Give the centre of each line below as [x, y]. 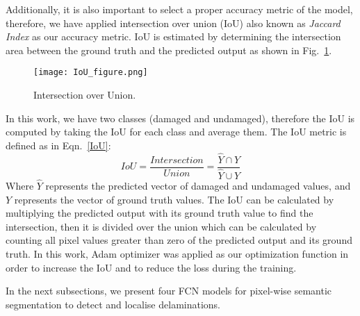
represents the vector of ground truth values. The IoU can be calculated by [174, 199]
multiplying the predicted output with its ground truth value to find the [159, 213]
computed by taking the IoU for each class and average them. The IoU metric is [176, 132]
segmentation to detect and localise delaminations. [113, 304]
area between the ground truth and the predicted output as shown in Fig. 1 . [169, 50]
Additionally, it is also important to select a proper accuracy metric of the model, [179, 9]
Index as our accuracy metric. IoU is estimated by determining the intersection [173, 36]
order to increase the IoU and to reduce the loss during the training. [151, 267]
